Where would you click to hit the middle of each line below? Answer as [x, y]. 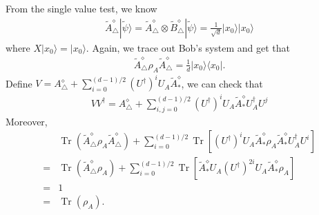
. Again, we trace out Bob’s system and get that [188, 47]
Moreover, [27, 121]
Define [19, 83]
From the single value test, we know [81, 8]
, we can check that [222, 83]
